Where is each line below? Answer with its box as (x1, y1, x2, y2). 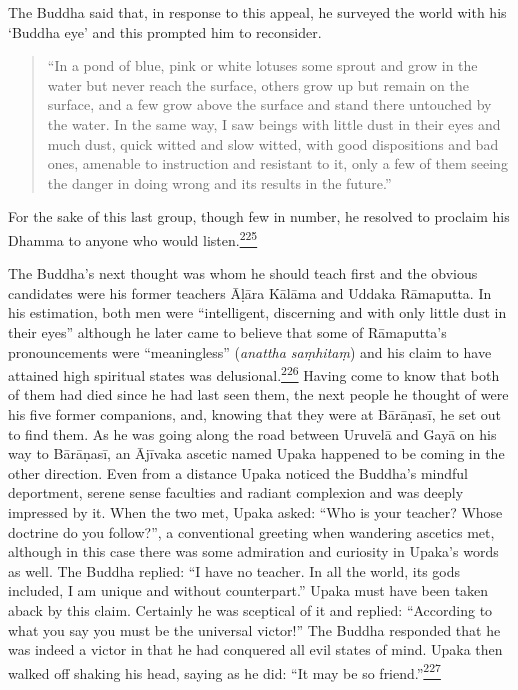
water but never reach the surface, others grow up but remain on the (47, 74, 469, 95)
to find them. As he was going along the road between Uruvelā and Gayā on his (8, 423, 497, 444)
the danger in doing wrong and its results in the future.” (47, 172, 392, 193)
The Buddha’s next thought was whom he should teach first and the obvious (8, 263, 478, 284)
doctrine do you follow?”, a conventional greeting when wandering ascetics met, (8, 521, 495, 542)
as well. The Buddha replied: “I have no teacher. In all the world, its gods (8, 560, 461, 581)
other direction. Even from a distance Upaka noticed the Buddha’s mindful (8, 462, 468, 483)
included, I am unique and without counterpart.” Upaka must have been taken (8, 580, 489, 601)
